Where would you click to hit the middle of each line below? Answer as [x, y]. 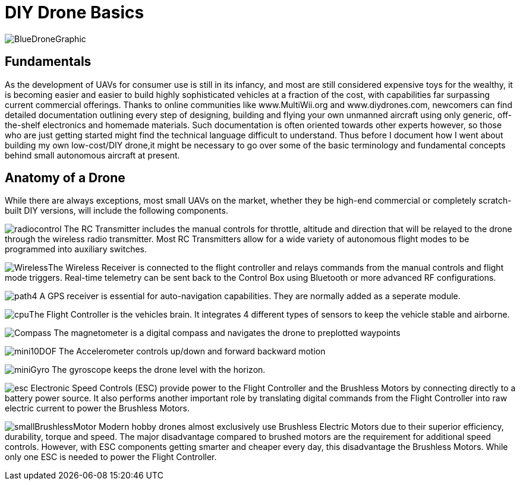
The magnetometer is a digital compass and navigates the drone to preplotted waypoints [227, 333]
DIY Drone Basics [75, 12]
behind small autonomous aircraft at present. [92, 155]
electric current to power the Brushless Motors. [97, 408]
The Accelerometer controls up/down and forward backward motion [192, 351]
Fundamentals [48, 62]
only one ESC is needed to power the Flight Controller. [111, 457]
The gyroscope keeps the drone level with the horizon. [159, 370]
